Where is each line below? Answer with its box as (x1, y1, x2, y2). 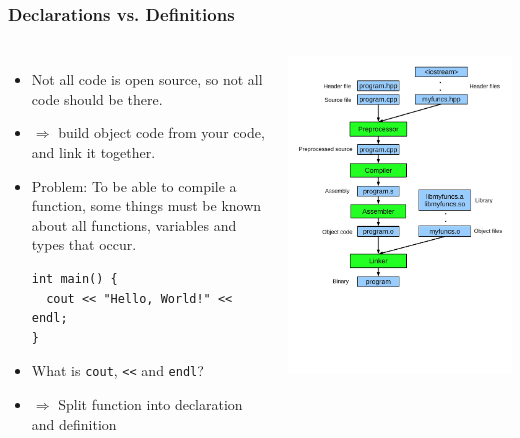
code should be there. (31, 88, 163, 109)
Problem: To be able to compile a (31, 175, 237, 196)
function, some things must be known (31, 195, 262, 216)
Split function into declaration (58, 394, 243, 414)
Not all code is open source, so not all (31, 69, 263, 90)
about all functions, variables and (31, 214, 237, 235)
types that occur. (31, 234, 137, 255)
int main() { (31, 271, 118, 286)
